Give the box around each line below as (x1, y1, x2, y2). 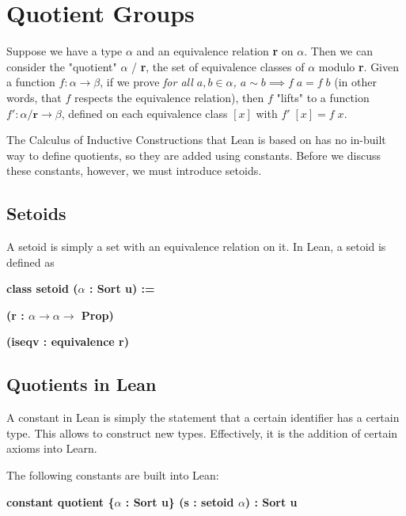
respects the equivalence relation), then (74, 89, 264, 105)
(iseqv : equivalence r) (6, 333, 129, 350)
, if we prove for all (100, 74, 193, 90)
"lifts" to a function (276, 89, 370, 105)
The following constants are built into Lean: (6, 467, 219, 484)
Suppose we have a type (6, 43, 123, 59)
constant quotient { (6, 493, 115, 510)
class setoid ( (6, 280, 78, 297)
